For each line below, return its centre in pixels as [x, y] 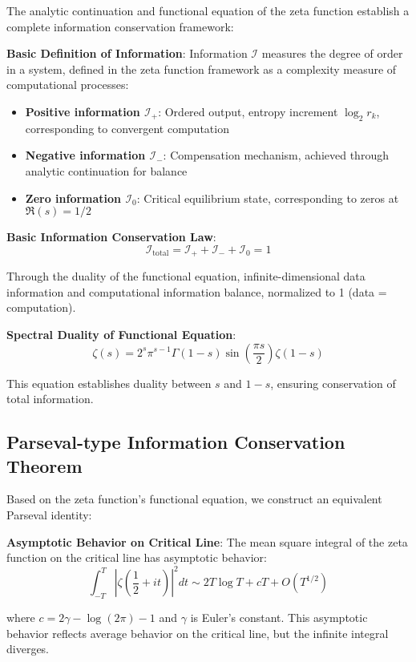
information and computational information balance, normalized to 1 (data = [197, 291]
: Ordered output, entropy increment [248, 111]
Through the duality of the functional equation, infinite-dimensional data [186, 276]
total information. [50, 399]
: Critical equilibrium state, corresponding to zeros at [268, 198]
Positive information [83, 111]
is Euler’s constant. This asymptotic [279, 618]
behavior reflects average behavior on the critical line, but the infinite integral [198, 633]
